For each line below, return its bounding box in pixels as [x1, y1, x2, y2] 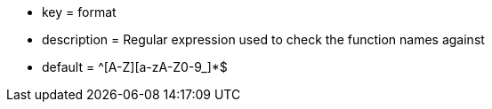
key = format [42, 4, 117, 19]
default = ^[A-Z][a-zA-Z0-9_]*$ [42, 59, 228, 74]
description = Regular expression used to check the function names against [42, 32, 485, 47]
